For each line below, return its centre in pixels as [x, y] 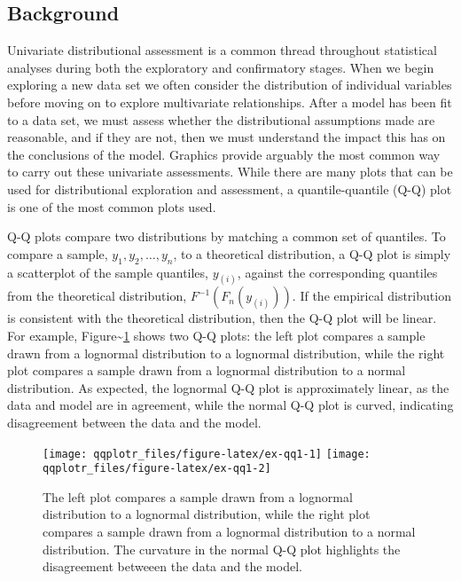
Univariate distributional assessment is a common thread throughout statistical [222, 50]
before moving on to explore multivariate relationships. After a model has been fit [230, 102]
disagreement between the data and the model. [134, 422]
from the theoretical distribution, [97, 296]
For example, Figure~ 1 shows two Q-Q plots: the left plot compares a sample [216, 335]
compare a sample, [58, 253]
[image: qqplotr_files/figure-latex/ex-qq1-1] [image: [207, 454]
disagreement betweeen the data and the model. [172, 566]
